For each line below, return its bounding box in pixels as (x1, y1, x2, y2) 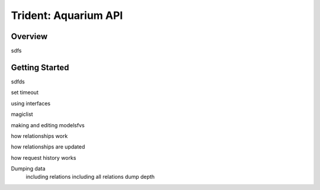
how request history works (11, 154, 76, 161)
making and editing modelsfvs (11, 121, 85, 128)
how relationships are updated (11, 143, 85, 150)
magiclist (11, 111, 33, 118)
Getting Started (11, 62, 69, 72)
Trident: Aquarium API (11, 9, 123, 22)
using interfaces (11, 99, 50, 107)
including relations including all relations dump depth (25, 173, 155, 181)
